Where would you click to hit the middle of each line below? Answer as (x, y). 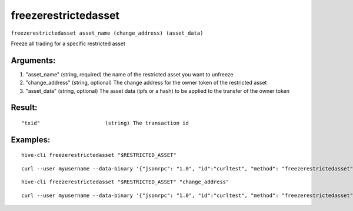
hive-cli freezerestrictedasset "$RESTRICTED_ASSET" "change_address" (125, 182)
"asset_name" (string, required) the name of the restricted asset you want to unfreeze (129, 74)
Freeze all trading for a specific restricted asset (68, 43)
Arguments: (33, 60)
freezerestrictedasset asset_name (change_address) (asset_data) (107, 33)
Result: (24, 108)
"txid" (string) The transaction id (105, 123)
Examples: (31, 140)
